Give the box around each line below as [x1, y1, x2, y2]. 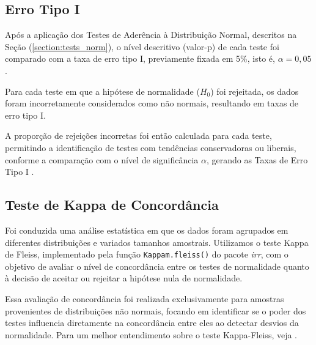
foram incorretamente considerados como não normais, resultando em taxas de [5, 97, 299, 109]
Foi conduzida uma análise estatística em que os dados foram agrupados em [5, 223, 288, 236]
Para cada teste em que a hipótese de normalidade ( [5, 84, 200, 97]
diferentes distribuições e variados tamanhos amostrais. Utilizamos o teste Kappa [5, 236, 309, 248]
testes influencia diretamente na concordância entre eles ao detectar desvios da [5, 316, 299, 329]
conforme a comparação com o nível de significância [5, 153, 199, 166]
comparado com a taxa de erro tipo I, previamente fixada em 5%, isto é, [5, 52, 275, 65]
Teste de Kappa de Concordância [5, 195, 219, 214]
